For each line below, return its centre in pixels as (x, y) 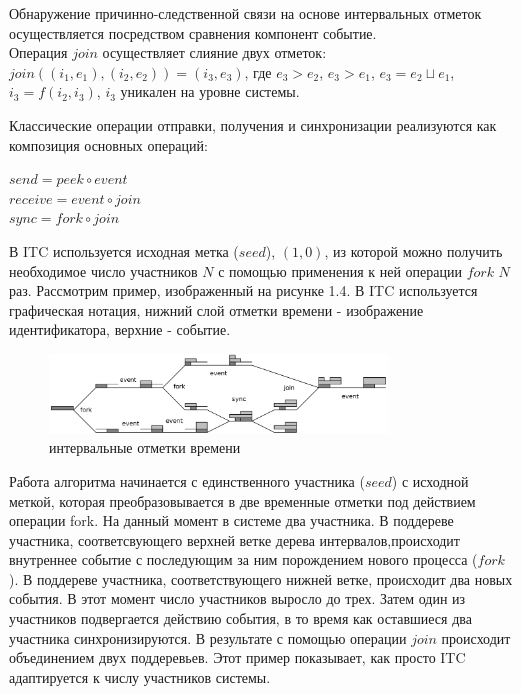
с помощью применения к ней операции (340, 270)
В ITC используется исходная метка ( (124, 250)
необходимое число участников (103, 270)
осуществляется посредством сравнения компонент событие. (193, 32)
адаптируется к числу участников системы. (140, 676)
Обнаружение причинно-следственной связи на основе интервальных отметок (245, 13)
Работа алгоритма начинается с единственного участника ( (187, 480)
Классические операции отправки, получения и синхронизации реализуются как (253, 124)
